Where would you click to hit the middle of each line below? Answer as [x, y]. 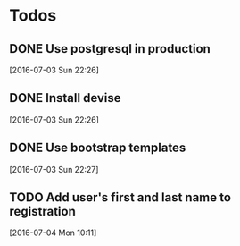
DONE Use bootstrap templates [98, 148]
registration [42, 212]
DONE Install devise [66, 98]
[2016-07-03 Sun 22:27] [54, 169]
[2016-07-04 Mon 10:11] [53, 233]
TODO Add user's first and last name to [120, 198]
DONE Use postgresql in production [110, 49]
